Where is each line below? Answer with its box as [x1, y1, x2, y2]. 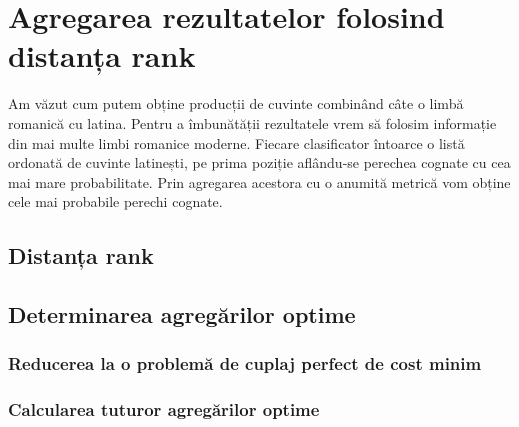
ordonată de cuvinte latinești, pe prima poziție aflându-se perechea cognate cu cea [8, 152, 511, 173]
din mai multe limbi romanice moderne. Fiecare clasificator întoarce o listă [8, 132, 465, 153]
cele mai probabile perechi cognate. [8, 191, 223, 212]
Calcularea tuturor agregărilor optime [8, 397, 320, 422]
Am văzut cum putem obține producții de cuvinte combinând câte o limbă [8, 93, 464, 114]
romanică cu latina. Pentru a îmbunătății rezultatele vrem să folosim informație [8, 112, 497, 133]
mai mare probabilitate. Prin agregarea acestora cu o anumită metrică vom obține [8, 171, 511, 192]
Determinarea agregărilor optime [8, 299, 356, 330]
